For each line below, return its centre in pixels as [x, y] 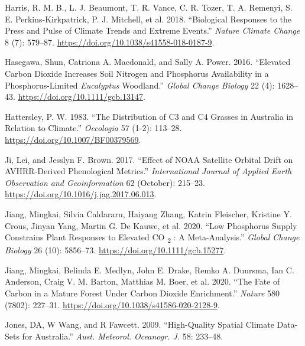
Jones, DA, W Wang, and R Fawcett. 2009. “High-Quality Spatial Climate [139, 324]
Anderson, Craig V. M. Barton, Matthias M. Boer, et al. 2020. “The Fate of [142, 281]
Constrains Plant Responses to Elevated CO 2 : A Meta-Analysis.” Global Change [152, 238]
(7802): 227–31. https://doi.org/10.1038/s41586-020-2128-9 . [112, 304]
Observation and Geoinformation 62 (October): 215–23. [105, 182]
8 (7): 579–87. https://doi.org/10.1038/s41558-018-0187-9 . [110, 42]
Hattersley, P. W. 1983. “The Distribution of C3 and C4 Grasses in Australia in [149, 116]
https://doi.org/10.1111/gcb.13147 [80, 97]
